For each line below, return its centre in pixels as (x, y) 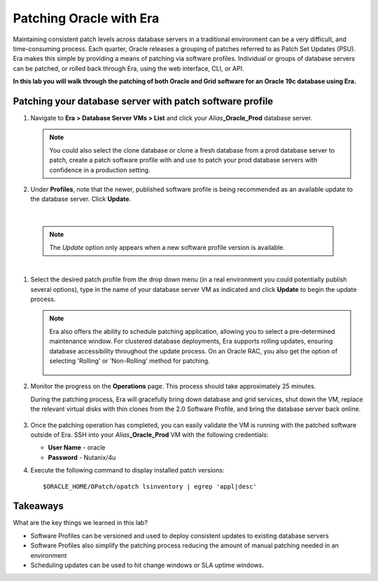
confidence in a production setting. (100, 170)
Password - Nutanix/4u (82, 457)
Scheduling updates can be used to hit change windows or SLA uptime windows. (147, 565)
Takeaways (38, 506)
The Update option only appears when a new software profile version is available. (167, 247)
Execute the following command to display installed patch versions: (127, 470)
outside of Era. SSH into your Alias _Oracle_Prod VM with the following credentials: (149, 435)
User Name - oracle (77, 447)
